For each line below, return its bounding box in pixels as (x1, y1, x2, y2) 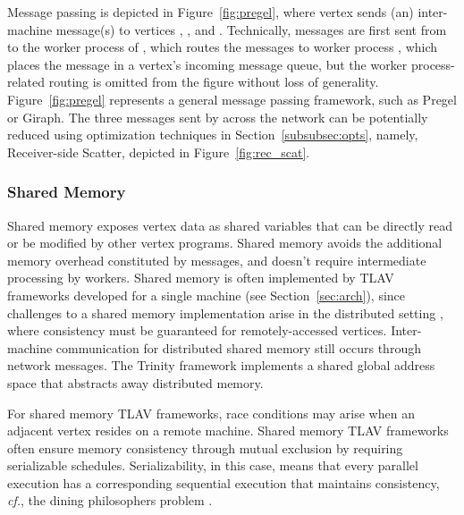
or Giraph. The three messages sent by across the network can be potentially (7, 107, 428, 126)
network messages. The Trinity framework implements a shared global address (7, 356, 435, 375)
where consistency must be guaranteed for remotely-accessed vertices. (7, 321, 387, 340)
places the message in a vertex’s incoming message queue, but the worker (7, 55, 408, 73)
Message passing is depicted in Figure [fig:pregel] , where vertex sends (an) (7, 3, 414, 21)
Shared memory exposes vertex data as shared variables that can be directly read (7, 215, 453, 234)
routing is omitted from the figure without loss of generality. (48, 72, 379, 91)
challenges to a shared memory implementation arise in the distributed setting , (7, 303, 443, 322)
